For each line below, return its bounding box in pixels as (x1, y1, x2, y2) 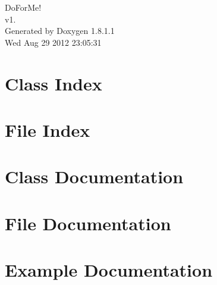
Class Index (5, 71, 102, 95)
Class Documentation (5, 164, 184, 189)
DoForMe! (5, 1, 42, 13)
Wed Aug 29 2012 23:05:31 (5, 36, 102, 48)
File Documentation (5, 211, 171, 235)
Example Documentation (5, 258, 213, 282)
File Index (5, 117, 90, 142)
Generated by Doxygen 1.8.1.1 (5, 24, 115, 37)
